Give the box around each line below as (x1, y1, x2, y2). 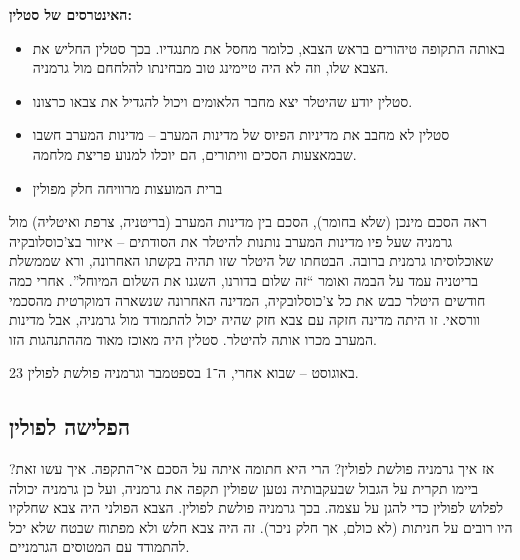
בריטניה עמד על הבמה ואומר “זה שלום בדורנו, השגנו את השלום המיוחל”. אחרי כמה (9, 269, 479, 290)
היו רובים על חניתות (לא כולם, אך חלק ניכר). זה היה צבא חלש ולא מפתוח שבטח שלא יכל (9, 516, 513, 537)
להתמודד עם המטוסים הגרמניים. (9, 536, 190, 557)
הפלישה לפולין (9, 411, 131, 442)
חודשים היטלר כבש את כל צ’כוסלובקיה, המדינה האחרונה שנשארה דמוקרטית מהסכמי (9, 289, 486, 310)
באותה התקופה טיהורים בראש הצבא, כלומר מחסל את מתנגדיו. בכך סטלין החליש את (32, 37, 505, 58)
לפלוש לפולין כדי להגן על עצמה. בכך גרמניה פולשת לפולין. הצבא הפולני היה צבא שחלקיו (9, 497, 504, 518)
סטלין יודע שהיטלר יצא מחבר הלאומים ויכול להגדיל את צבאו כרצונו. (32, 90, 413, 111)
